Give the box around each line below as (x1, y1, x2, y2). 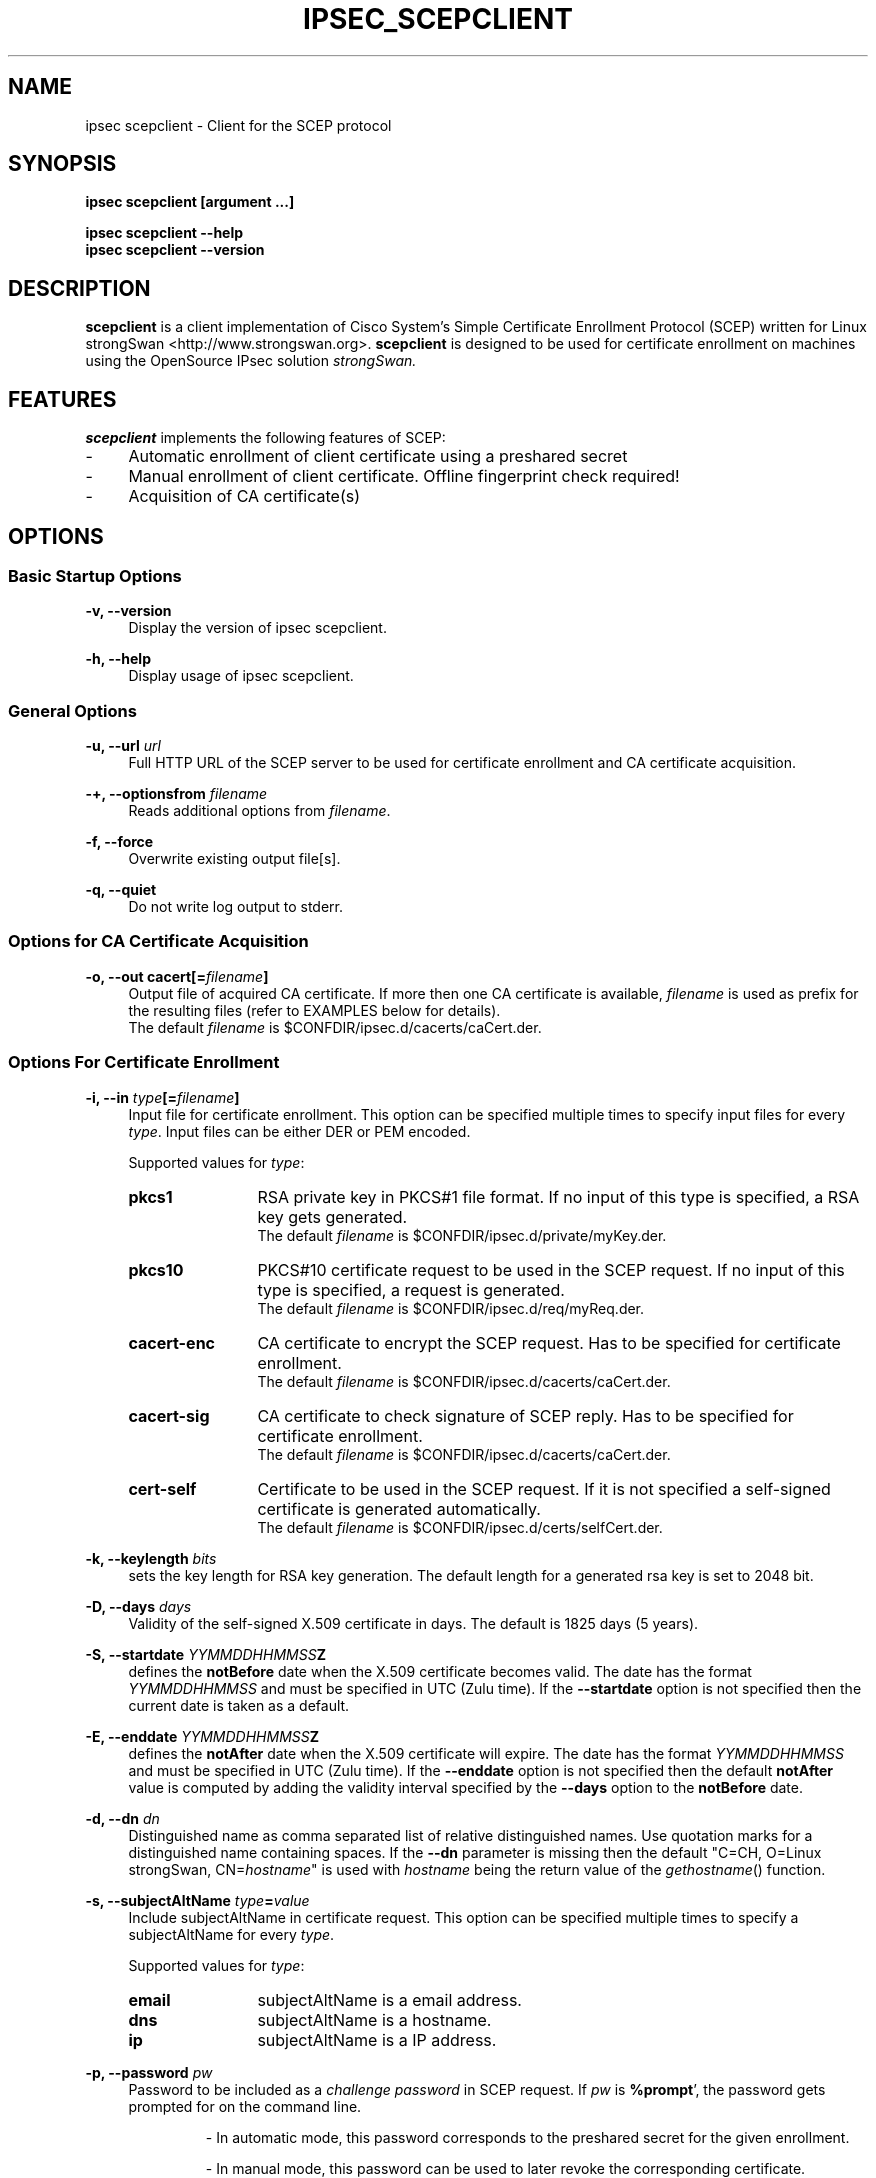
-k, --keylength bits (85, 1549, 217, 1567)
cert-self (128, 1478, 197, 1499)
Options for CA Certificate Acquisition (8, 931, 309, 952)
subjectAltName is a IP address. (257, 2029, 497, 2050)
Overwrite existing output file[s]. (128, 850, 341, 868)
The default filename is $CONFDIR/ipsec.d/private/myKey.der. (257, 1226, 667, 1244)
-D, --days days (85, 1597, 192, 1615)
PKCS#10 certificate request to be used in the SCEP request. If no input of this (257, 1259, 845, 1280)
